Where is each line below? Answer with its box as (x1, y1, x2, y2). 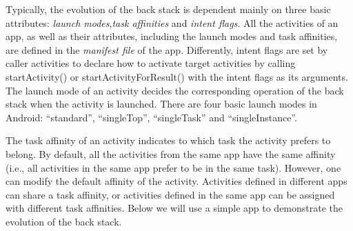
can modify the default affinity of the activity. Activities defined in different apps (6, 174, 347, 188)
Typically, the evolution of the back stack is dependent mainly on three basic (6, 2, 331, 16)
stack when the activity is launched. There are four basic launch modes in (6, 97, 317, 111)
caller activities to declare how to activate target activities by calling (6, 56, 296, 70)
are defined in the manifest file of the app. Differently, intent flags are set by (6, 42, 328, 57)
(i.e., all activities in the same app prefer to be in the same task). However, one (6, 160, 341, 174)
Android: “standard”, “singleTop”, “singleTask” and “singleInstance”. (6, 110, 297, 124)
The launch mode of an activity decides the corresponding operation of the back (6, 83, 344, 97)
